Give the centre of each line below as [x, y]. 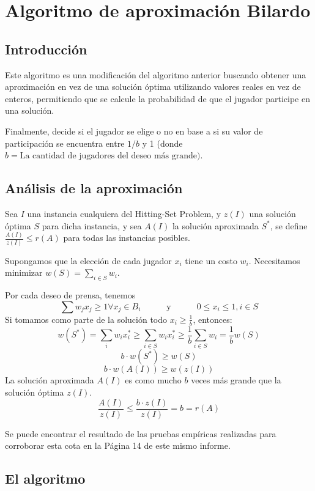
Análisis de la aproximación [94, 188]
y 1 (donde [162, 143]
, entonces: [213, 319]
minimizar [24, 272]
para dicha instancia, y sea [92, 225]
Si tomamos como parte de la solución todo [86, 319]
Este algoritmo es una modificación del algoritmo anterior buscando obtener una [156, 74]
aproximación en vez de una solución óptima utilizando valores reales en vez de [153, 87]
